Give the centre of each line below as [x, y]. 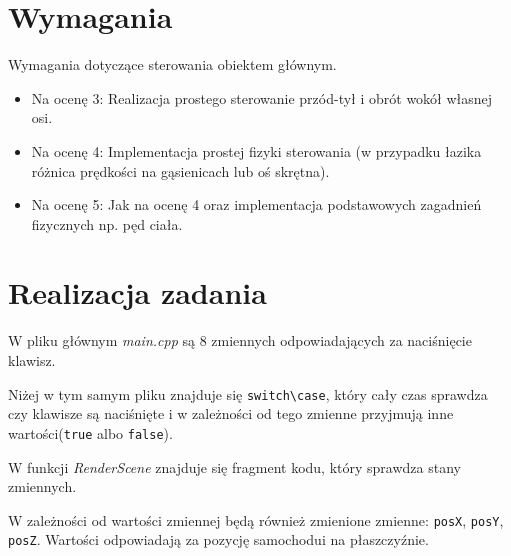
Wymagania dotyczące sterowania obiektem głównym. [172, 64]
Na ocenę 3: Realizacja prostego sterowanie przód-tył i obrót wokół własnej [262, 97]
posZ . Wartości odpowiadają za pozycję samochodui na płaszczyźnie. [218, 539]
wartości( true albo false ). [90, 432]
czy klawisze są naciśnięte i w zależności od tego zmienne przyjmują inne [231, 413]
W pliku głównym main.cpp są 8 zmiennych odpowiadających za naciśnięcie [240, 340]
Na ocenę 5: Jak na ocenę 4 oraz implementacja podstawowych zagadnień [256, 204]
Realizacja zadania [137, 292]
